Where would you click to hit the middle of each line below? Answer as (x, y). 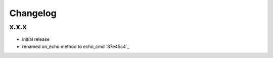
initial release (36, 39)
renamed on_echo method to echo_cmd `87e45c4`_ (76, 46)
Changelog (33, 13)
